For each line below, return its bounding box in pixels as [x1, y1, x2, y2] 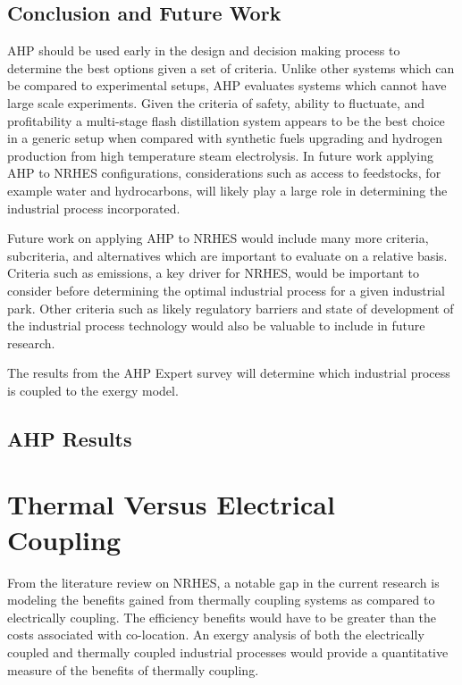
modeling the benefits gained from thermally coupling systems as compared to [7, 590, 435, 609]
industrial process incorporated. [7, 198, 181, 217]
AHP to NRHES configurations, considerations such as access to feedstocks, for [7, 163, 441, 182]
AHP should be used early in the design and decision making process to [7, 41, 400, 60]
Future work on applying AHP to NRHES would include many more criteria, [7, 229, 429, 247]
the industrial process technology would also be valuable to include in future [7, 316, 425, 335]
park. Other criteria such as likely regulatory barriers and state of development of [7, 298, 454, 317]
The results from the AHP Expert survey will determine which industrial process [7, 363, 450, 382]
